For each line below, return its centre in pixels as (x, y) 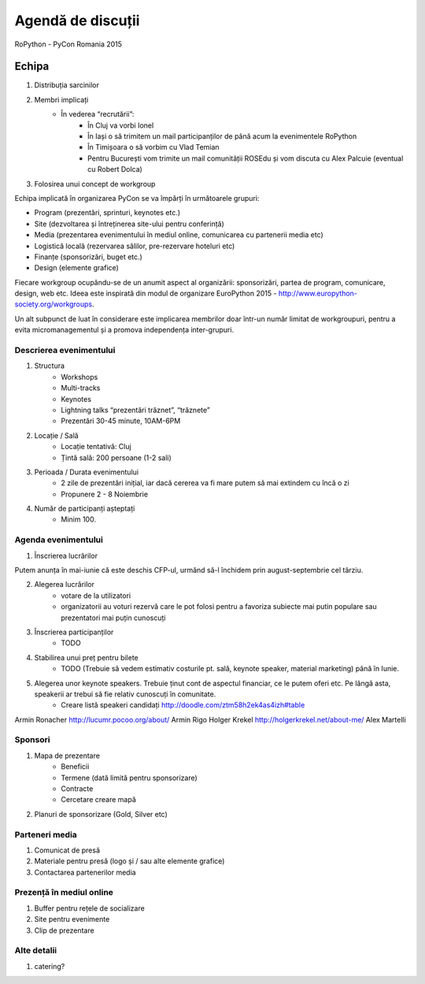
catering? (50, 966)
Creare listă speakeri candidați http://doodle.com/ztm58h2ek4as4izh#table (183, 705)
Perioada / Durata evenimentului (87, 472)
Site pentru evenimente (72, 919)
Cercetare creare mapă (99, 800)
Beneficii (75, 767)
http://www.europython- (318, 293)
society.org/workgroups (54, 304)
